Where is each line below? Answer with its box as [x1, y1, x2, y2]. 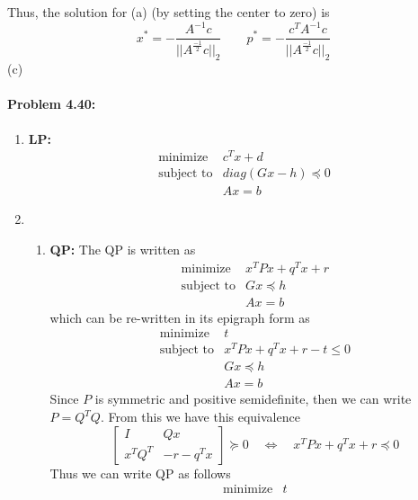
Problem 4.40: [7, 94, 96, 113]
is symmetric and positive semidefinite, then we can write [94, 389, 412, 408]
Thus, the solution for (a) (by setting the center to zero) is [7, 3, 330, 21]
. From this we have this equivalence [100, 407, 300, 426]
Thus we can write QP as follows [49, 463, 231, 482]
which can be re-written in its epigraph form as [49, 308, 310, 326]
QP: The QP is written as [49, 239, 196, 258]
